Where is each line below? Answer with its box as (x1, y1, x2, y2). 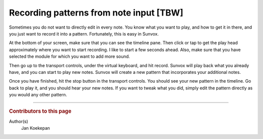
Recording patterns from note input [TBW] (9, 7, 184, 18)
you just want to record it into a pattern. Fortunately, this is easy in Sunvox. (9, 31, 159, 36)
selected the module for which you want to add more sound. (9, 53, 130, 59)
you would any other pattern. (9, 92, 67, 98)
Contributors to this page (9, 108, 72, 115)
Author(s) (9, 118, 29, 124)
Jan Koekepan (21, 125, 50, 131)
